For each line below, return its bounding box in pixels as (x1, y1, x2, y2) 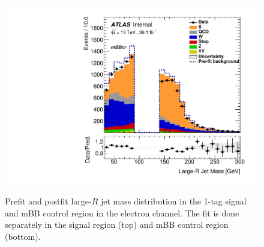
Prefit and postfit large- (5, 195, 92, 207)
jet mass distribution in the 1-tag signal (100, 195, 247, 207)
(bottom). (5, 230, 41, 243)
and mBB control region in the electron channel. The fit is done (5, 206, 239, 219)
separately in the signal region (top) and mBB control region (5, 218, 229, 231)
